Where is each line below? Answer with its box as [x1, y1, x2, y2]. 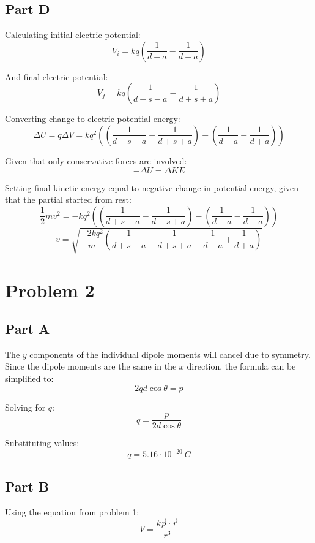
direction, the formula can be [187, 360, 296, 373]
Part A [5, 319, 50, 338]
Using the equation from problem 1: [5, 505, 139, 518]
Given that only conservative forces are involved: [5, 154, 187, 167]
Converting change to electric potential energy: [5, 112, 180, 125]
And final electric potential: [5, 70, 108, 83]
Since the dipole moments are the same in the [5, 360, 177, 373]
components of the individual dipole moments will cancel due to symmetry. [29, 347, 311, 360]
